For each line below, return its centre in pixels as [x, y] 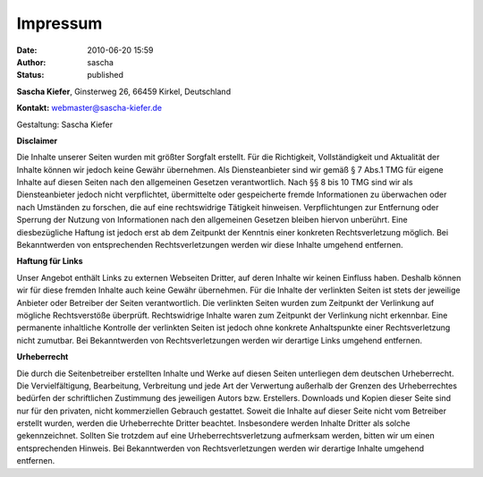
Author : [31, 62]
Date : [27, 50]
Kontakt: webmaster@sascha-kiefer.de [89, 108]
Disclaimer [37, 141]
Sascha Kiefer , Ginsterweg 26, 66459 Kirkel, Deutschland [124, 91]
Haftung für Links [50, 261]
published [106, 75]
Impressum [59, 23]
